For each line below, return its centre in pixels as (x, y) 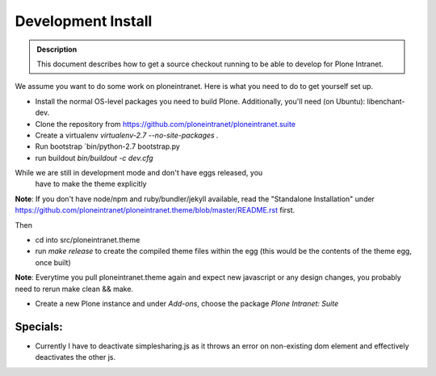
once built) (53, 262)
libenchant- (386, 101)
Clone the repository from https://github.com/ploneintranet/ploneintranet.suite (166, 124)
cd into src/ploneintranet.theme (88, 240)
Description (57, 49)
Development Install (84, 21)
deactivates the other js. (75, 357)
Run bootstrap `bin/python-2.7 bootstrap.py (108, 146)
